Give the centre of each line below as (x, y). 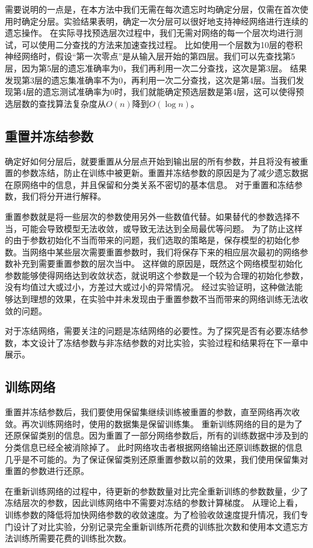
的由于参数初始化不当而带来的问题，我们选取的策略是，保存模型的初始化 (148, 240)
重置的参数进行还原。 (47, 471)
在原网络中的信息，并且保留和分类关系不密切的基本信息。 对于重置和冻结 (150, 184)
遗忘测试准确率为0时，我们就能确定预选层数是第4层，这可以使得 (169, 92)
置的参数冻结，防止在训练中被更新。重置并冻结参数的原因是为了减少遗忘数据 (156, 173)
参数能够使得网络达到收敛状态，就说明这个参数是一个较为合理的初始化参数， (156, 275)
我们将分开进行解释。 (64, 196)
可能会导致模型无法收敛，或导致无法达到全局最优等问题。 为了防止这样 (162, 228)
